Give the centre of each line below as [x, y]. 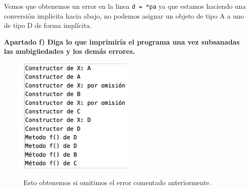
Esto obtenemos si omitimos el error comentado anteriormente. [117, 182]
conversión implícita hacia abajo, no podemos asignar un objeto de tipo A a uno [124, 15]
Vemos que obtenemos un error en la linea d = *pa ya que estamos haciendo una [125, 6]
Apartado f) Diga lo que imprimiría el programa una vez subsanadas [122, 41]
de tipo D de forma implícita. [48, 25]
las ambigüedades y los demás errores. [70, 51]
